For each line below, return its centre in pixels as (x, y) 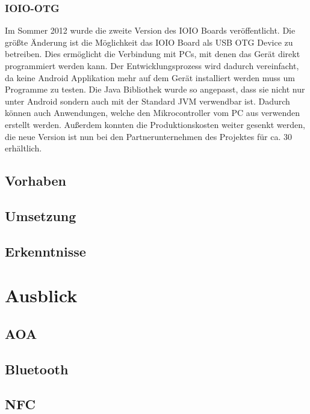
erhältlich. (23, 148)
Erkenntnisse (45, 251)
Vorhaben (36, 181)
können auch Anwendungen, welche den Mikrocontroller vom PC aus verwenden (153, 113)
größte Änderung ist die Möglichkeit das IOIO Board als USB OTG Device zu (149, 42)
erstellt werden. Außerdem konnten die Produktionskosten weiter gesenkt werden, (155, 124)
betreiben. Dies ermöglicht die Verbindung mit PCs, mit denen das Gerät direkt (153, 54)
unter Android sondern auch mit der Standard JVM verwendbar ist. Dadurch (147, 101)
